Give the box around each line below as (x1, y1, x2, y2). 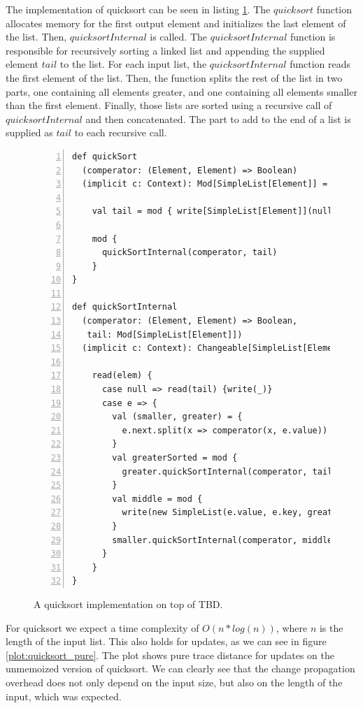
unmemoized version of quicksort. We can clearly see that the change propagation (6, 661, 355, 676)
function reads (290, 57, 351, 71)
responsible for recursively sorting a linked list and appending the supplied (6, 43, 325, 57)
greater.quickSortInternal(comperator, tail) (122, 466, 338, 477)
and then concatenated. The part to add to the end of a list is (85, 111, 351, 126)
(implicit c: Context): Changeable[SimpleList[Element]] (82, 343, 353, 354)
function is (290, 29, 336, 44)
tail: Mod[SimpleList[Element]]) (87, 329, 243, 340)
